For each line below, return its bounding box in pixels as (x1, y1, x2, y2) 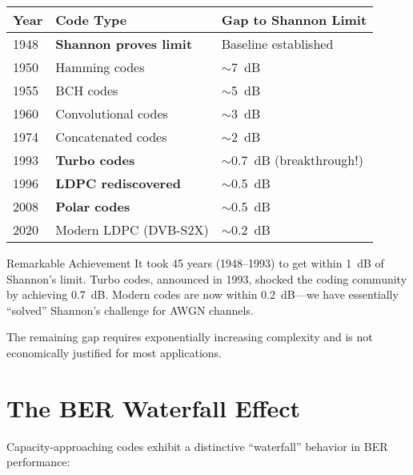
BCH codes (55, 81, 118, 99)
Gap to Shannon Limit (221, 10, 367, 29)
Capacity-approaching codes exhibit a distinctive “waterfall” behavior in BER (6, 437, 388, 454)
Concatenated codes (55, 127, 167, 146)
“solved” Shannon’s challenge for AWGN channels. (6, 301, 254, 318)
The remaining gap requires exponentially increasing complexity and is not (6, 328, 373, 345)
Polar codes (55, 197, 130, 215)
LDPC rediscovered (55, 174, 181, 192)
